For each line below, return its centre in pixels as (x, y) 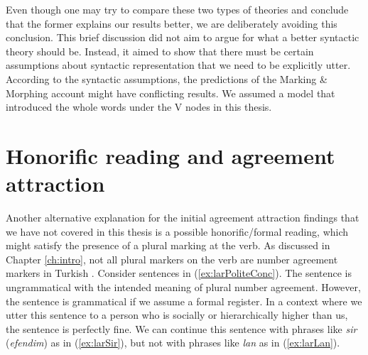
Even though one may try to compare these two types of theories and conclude (177, 9)
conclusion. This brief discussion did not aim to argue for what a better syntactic (183, 37)
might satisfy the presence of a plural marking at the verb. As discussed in (168, 245)
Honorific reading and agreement (171, 155)
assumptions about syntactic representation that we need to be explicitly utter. (178, 65)
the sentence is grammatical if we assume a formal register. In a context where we (184, 301)
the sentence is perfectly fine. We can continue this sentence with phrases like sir (182, 328)
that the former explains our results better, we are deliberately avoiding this (172, 23)
